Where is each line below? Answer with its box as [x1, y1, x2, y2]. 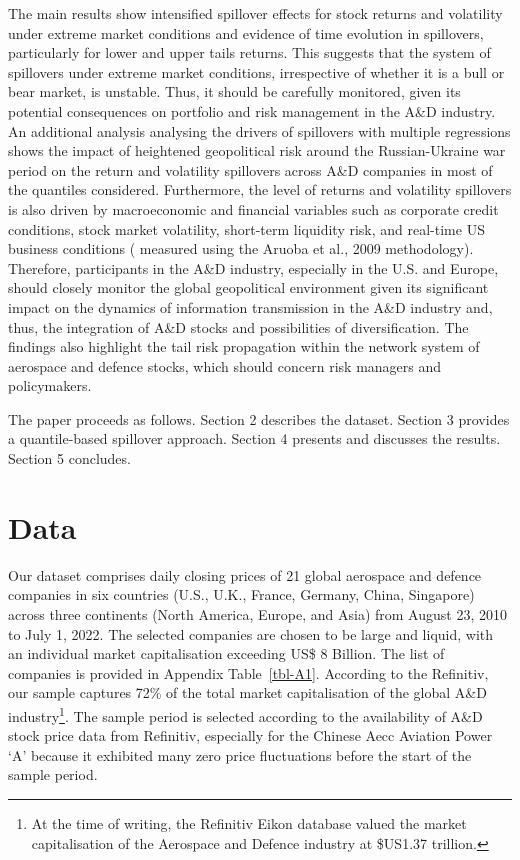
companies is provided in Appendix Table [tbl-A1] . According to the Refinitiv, [8, 662, 489, 683]
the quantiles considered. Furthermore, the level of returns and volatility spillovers [8, 179, 512, 200]
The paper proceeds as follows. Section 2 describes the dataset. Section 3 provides [8, 408, 510, 429]
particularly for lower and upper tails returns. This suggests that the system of [8, 42, 491, 63]
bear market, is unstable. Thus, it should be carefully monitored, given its [8, 81, 461, 102]
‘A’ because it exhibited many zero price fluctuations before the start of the [8, 744, 472, 765]
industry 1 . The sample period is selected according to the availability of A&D [8, 702, 483, 726]
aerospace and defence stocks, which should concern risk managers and [8, 355, 442, 376]
